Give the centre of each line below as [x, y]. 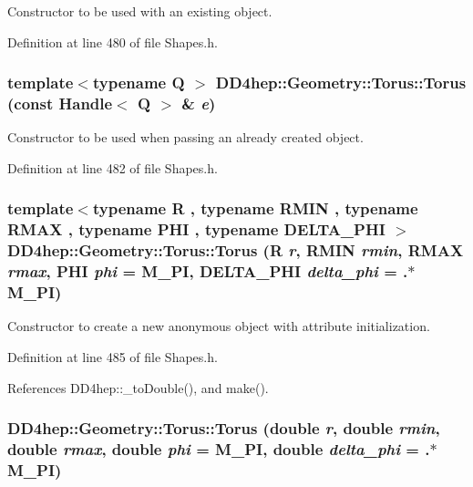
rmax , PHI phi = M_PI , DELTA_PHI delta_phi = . [208, 271]
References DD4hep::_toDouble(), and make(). [138, 387]
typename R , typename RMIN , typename [255, 208]
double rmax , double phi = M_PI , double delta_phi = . [219, 449]
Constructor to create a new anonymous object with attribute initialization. [219, 326]
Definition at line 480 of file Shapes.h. [113, 41]
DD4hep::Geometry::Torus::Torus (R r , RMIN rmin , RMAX [236, 250]
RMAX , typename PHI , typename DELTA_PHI [196, 229]
